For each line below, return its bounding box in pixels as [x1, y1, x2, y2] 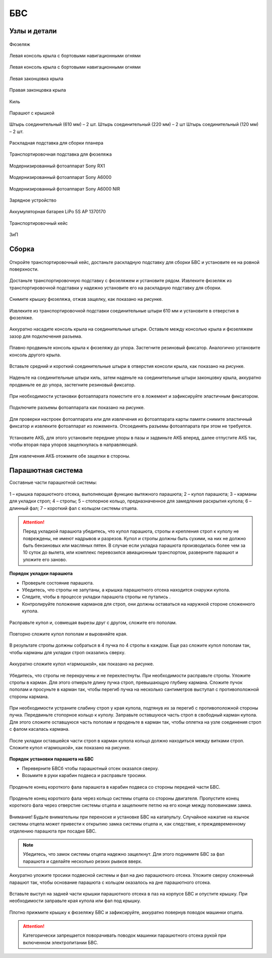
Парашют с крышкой [9, 110, 55, 116]
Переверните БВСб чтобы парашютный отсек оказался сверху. [22, 765, 159, 771]
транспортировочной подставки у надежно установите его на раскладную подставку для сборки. [9, 285, 222, 291]
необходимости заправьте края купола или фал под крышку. [9, 898, 141, 904]
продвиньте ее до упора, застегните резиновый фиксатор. [9, 381, 136, 388]
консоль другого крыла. [9, 352, 61, 358]
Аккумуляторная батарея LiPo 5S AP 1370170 [9, 209, 106, 215]
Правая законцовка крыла [9, 87, 66, 93]
